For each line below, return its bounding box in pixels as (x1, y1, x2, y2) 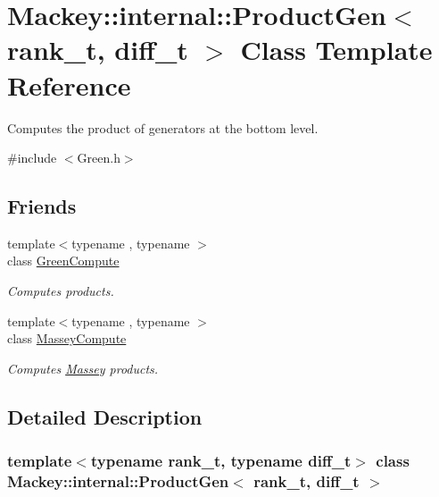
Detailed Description (7, 402, 203, 430)
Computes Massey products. (7, 358, 159, 377)
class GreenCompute (7, 251, 120, 270)
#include (7, 148, 57, 167)
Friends (7, 192, 77, 220)
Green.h (77, 148, 120, 167)
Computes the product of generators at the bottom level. (7, 118, 319, 137)
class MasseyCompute (7, 329, 127, 348)
